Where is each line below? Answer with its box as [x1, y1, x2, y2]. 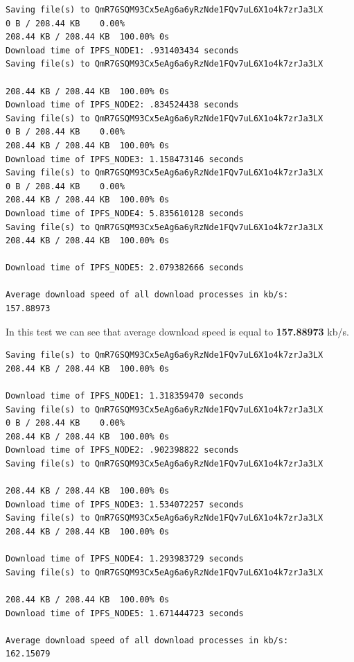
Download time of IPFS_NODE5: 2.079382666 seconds [6, 263, 244, 273]
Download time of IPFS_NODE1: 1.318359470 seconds [6, 391, 244, 401]
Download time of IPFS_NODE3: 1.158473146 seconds [6, 154, 244, 164]
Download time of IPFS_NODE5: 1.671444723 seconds [6, 608, 244, 618]
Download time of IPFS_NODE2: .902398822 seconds [6, 445, 239, 455]
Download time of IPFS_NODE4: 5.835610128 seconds [6, 208, 244, 218]
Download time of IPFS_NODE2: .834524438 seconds [6, 100, 239, 110]
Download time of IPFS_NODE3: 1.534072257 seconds [6, 499, 244, 509]
